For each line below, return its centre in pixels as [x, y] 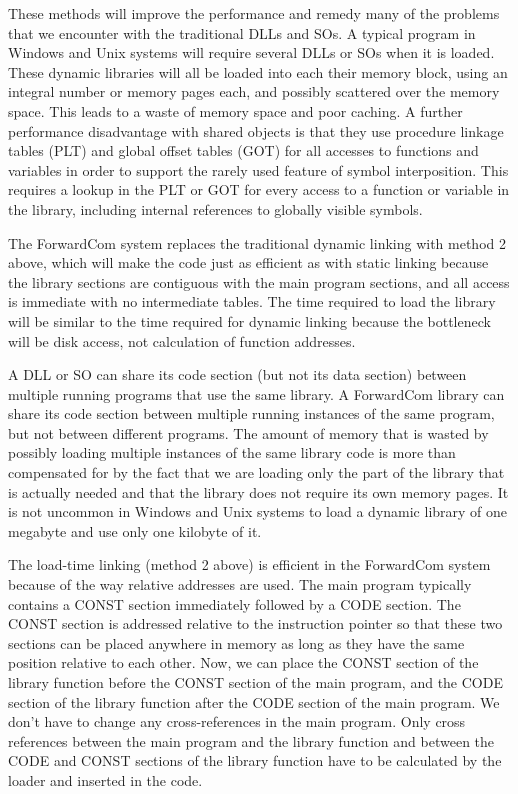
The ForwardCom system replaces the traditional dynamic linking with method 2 [257, 242]
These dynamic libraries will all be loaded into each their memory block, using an [258, 71]
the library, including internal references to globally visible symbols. [215, 208]
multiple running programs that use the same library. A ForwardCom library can [256, 393]
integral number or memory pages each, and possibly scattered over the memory [254, 91]
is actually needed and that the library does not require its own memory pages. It [258, 491]
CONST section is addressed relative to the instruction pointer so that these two [255, 623]
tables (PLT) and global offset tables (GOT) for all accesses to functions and [243, 150]
